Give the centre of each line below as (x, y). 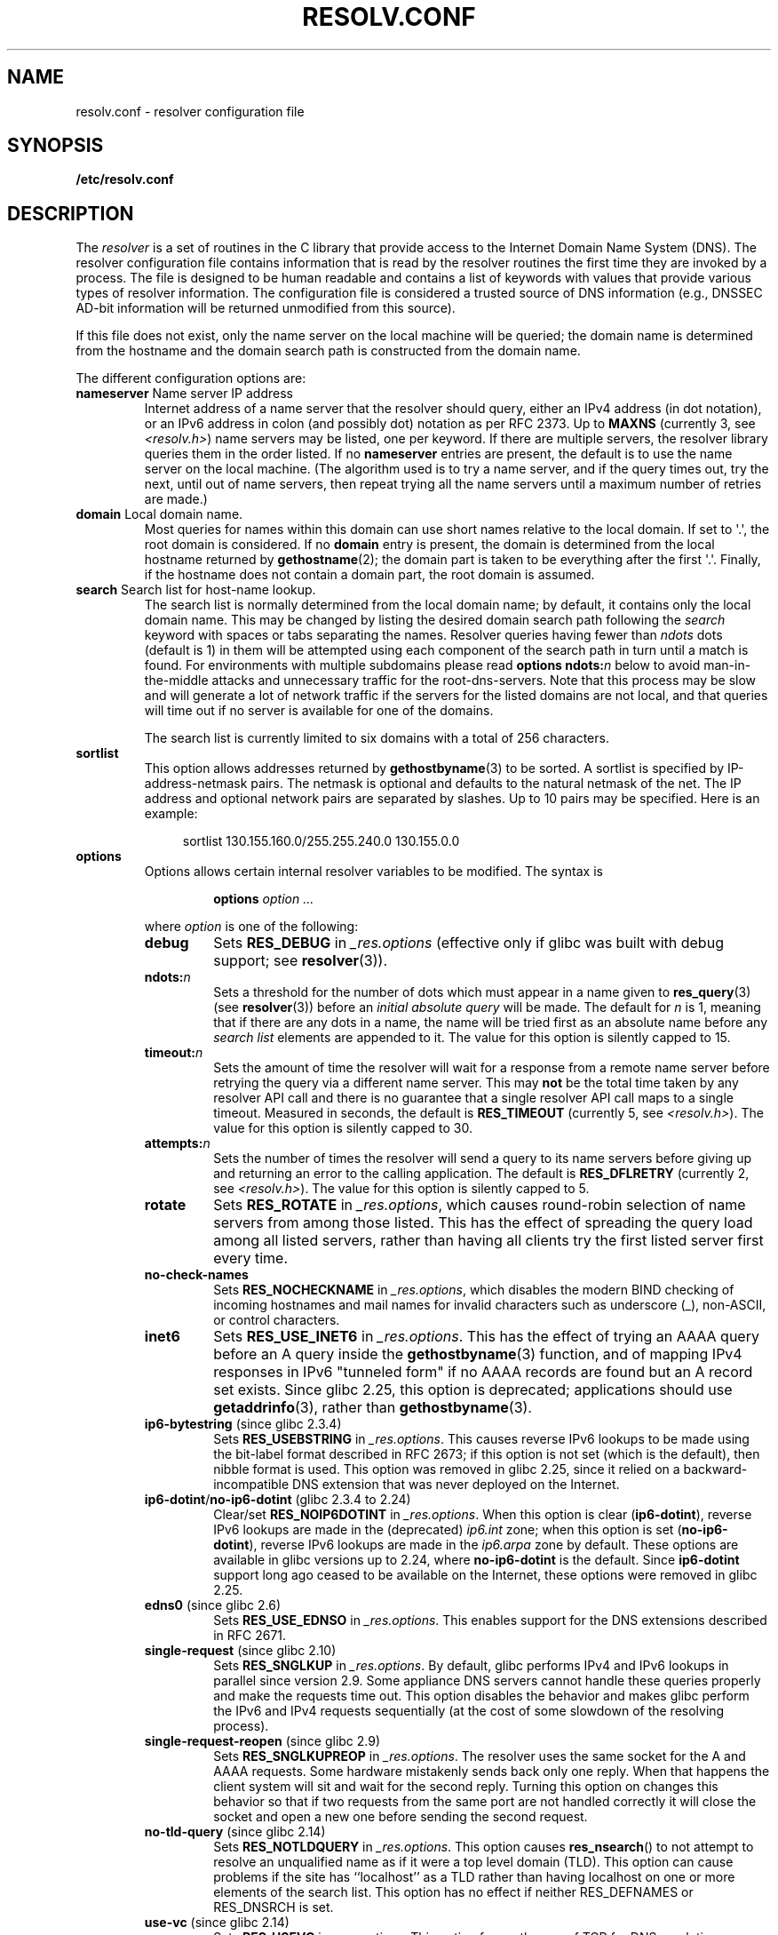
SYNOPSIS (56, 146)
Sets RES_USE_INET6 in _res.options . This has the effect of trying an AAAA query (486, 1337)
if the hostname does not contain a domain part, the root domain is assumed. (369, 575)
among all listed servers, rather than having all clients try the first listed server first (488, 1241)
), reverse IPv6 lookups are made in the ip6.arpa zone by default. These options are (494, 1545)
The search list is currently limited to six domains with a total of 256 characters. (377, 738)
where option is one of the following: (251, 927)
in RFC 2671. (250, 1636)
